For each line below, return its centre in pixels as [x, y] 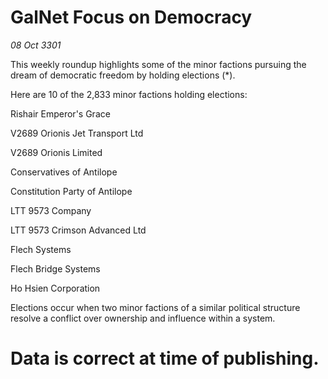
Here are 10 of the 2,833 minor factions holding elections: [129, 94]
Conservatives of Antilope [64, 172]
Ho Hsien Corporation [55, 288]
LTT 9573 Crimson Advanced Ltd [78, 230]
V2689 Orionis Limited [56, 152]
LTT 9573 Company [51, 210]
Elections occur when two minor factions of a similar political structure [155, 307]
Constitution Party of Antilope [71, 191]
